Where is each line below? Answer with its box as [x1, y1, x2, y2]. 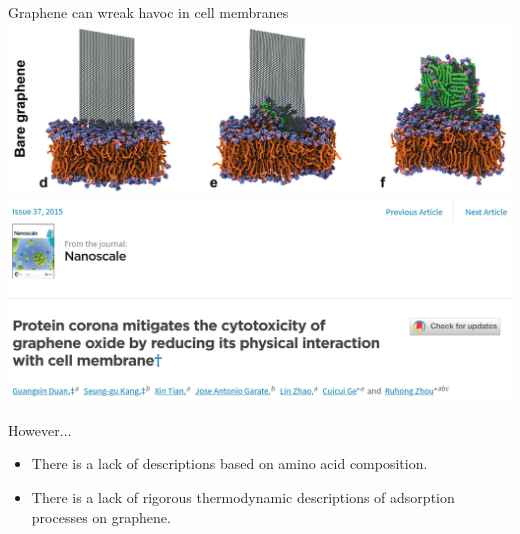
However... [8, 419, 72, 440]
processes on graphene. [31, 506, 171, 527]
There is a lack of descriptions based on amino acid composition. [31, 453, 428, 474]
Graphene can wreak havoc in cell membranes [8, 2, 289, 22]
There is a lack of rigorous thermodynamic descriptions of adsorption [31, 487, 455, 507]
